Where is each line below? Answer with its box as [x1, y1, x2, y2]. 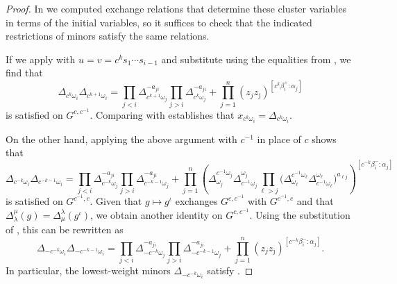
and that [296, 194, 334, 208]
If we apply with [6, 51, 76, 66]
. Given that [90, 194, 142, 208]
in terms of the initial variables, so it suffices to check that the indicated [6, 15, 312, 29]
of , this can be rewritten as [6, 222, 124, 237]
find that [6, 65, 43, 80]
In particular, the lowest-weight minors [6, 263, 171, 278]
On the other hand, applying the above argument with [6, 131, 237, 146]
